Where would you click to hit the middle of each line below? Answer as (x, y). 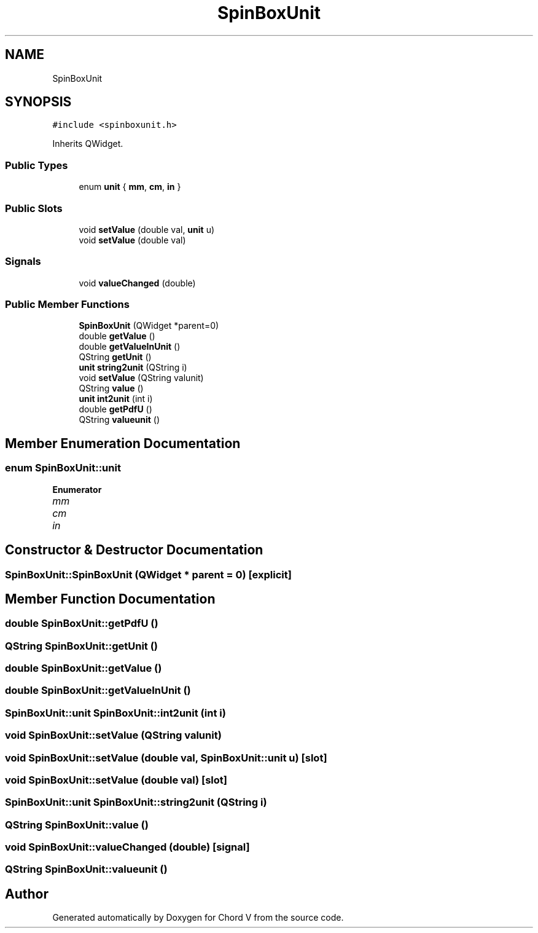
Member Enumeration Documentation (123, 443)
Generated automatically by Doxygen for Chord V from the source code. (198, 918)
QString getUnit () (115, 357)
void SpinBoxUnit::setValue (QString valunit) (113, 735)
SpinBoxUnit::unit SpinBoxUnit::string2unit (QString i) (136, 802)
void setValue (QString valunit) (141, 378)
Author (27, 894)
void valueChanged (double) (137, 283)
